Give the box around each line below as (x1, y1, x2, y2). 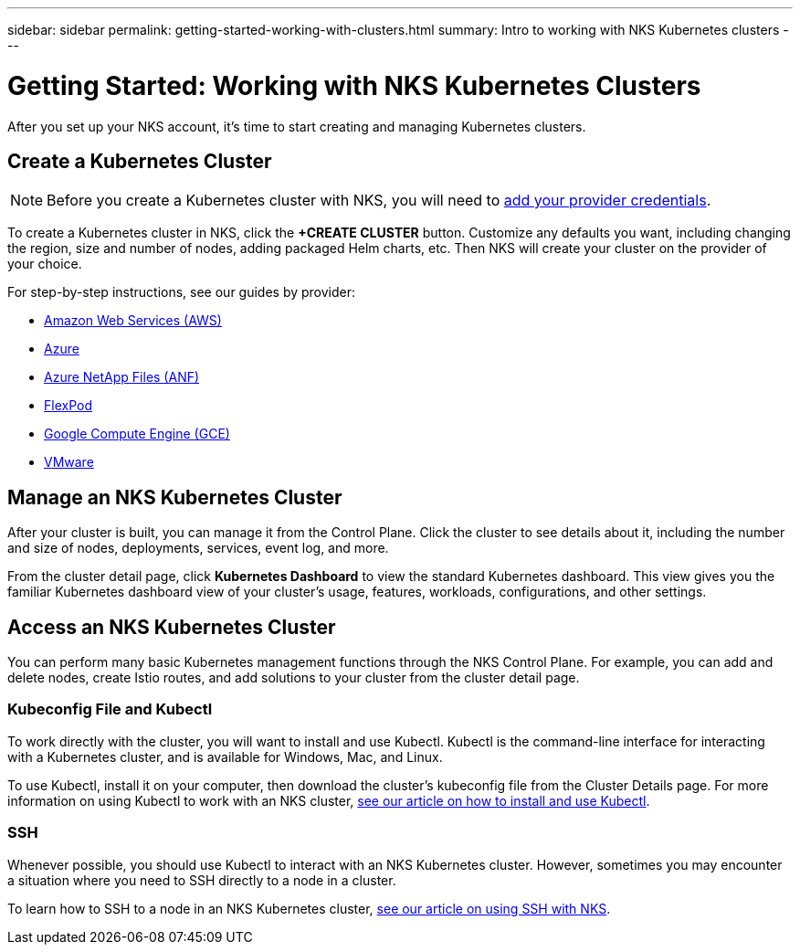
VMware (44, 454, 94, 471)
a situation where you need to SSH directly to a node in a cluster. (7, 872, 396, 888)
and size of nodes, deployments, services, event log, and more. (7, 540, 389, 556)
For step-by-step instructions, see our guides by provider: (7, 284, 356, 301)
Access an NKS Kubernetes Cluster (7, 615, 336, 639)
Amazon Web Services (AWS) (44, 312, 222, 329)
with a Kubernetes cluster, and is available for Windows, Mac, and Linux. (7, 748, 443, 765)
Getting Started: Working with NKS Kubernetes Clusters (7, 69, 701, 101)
